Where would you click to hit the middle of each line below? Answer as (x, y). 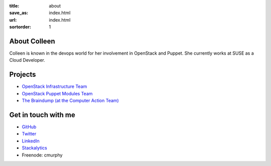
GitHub (29, 127)
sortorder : (20, 27)
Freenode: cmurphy (42, 155)
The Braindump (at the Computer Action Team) (70, 101)
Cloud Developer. (27, 60)
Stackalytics (34, 148)
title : (14, 6)
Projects (23, 74)
